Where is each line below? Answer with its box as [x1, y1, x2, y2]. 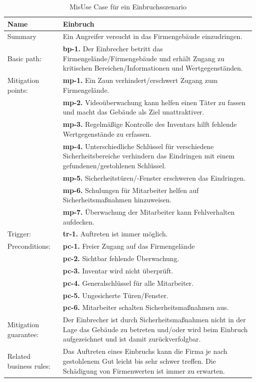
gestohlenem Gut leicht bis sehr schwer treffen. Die [63, 355, 216, 366]
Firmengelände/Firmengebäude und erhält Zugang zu [63, 53, 224, 63]
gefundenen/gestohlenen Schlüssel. [63, 160, 166, 170]
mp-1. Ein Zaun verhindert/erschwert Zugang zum [63, 75, 218, 85]
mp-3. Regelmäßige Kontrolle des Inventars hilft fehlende [63, 119, 237, 129]
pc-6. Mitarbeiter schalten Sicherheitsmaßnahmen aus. [63, 302, 229, 312]
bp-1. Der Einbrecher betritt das [63, 43, 163, 54]
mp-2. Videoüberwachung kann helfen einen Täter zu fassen [63, 97, 246, 107]
